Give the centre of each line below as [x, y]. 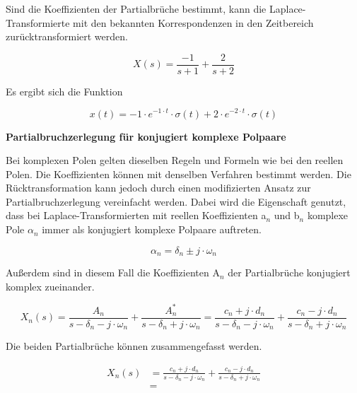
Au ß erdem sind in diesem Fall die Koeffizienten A [113, 272]
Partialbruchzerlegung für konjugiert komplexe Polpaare [146, 136]
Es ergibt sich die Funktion [64, 91]
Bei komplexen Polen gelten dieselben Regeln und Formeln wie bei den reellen [175, 160]
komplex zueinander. [50, 286]
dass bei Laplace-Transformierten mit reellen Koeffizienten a [136, 215]
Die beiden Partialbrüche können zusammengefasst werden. [134, 346]
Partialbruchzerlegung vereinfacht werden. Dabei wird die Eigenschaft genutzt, [176, 201]
